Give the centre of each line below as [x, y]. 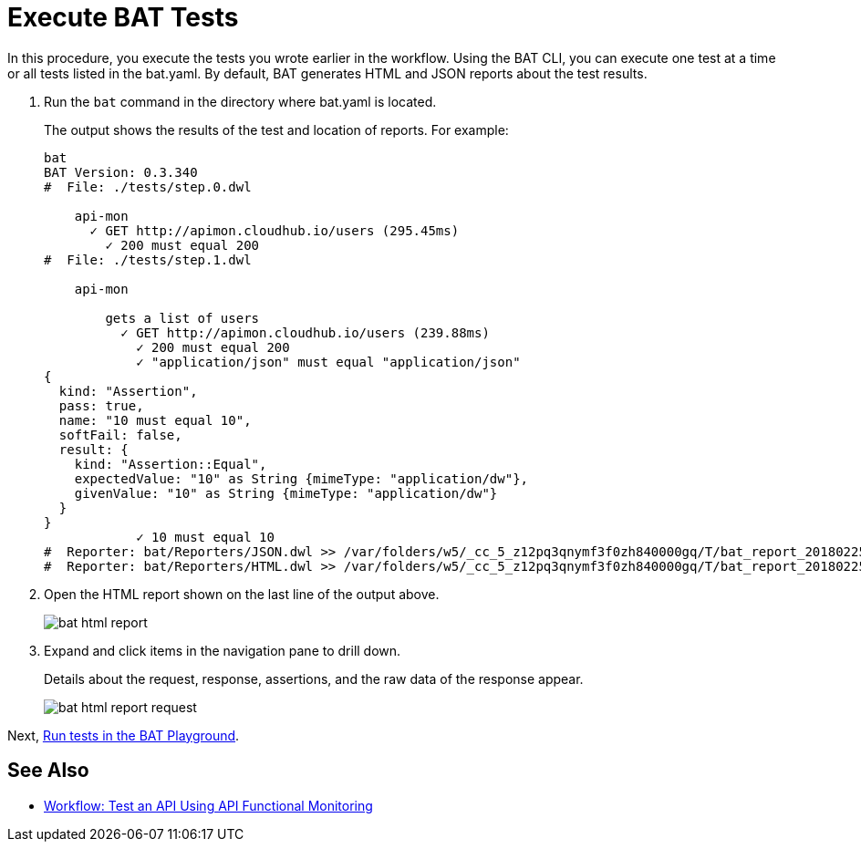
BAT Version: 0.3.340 [121, 172]
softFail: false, [120, 435]
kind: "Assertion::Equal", [171, 464]
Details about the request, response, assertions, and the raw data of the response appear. [314, 678]
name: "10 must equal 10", [155, 420]
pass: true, [101, 405]
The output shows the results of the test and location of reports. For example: [276, 129]
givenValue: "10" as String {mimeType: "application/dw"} [286, 493]
